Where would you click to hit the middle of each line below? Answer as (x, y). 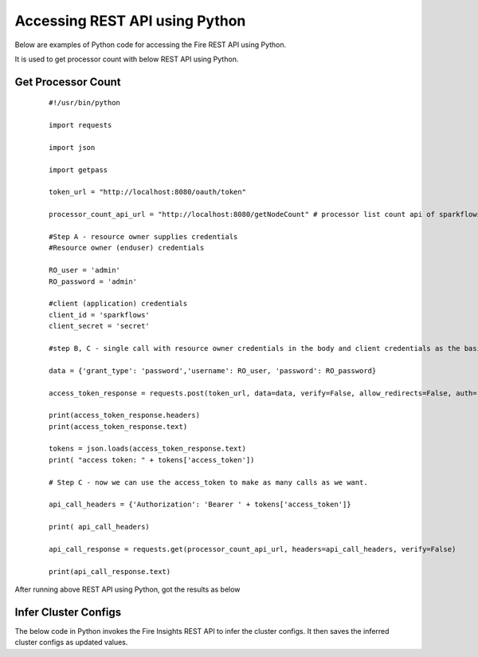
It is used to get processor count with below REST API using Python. (127, 59)
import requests (80, 125)
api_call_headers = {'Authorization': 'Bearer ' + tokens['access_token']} (200, 505)
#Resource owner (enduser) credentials (127, 248)
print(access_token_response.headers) (125, 415)
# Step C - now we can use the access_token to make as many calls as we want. (208, 482)
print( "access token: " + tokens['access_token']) (152, 460)
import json (72, 147)
